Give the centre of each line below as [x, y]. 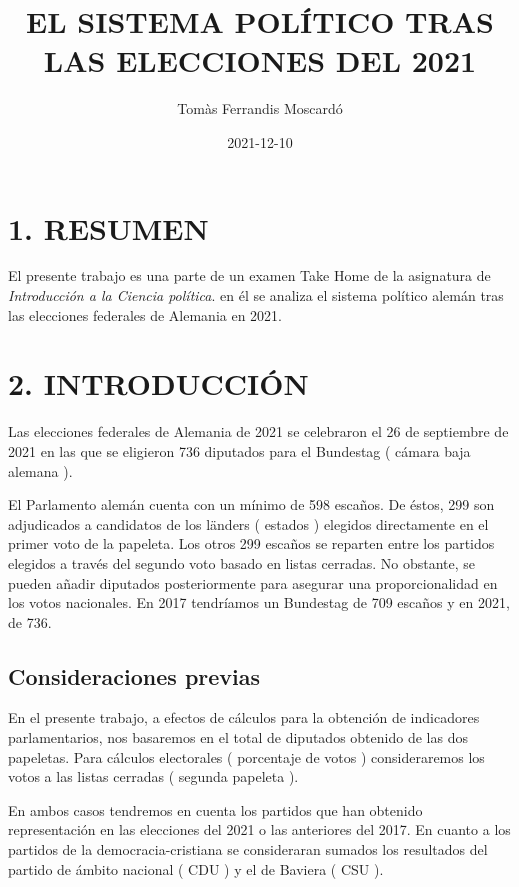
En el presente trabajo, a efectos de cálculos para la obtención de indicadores [244, 717]
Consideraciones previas [134, 675]
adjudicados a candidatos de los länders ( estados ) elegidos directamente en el [248, 523]
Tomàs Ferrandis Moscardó [260, 108]
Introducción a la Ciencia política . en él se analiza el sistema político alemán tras [256, 295]
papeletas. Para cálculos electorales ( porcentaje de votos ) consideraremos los [246, 756]
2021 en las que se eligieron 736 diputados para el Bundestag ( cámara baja [239, 450]
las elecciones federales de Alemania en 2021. [145, 314]
